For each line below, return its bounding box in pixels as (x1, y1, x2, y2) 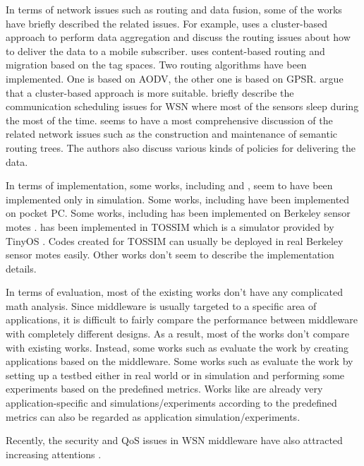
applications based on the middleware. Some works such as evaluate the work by (6, 354, 353, 369)
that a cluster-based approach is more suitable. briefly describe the (6, 85, 294, 100)
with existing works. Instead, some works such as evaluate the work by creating (6, 340, 348, 354)
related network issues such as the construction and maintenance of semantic (6, 126, 337, 141)
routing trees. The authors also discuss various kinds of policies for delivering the (6, 140, 356, 155)
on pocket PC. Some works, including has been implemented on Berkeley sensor (6, 205, 351, 220)
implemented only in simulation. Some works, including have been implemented (6, 191, 350, 206)
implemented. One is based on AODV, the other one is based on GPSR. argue (6, 71, 344, 85)
